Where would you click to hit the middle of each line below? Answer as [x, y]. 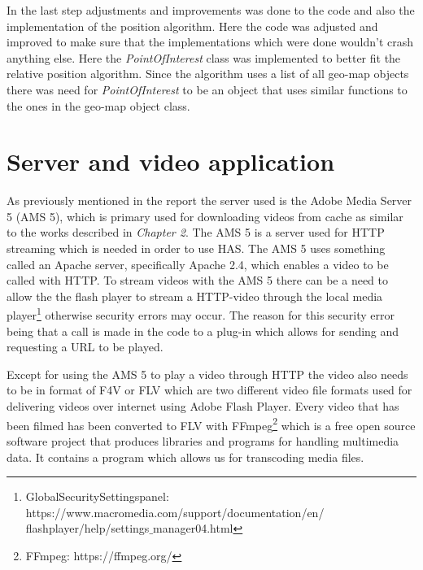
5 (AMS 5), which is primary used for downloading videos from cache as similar [205, 216]
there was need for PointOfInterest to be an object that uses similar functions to [207, 89]
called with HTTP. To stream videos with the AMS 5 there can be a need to [197, 280]
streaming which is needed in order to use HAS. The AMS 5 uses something [196, 248]
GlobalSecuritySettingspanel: [97, 496]
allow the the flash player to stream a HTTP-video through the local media [195, 296]
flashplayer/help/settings [87, 528]
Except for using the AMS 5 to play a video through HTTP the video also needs [207, 374]
